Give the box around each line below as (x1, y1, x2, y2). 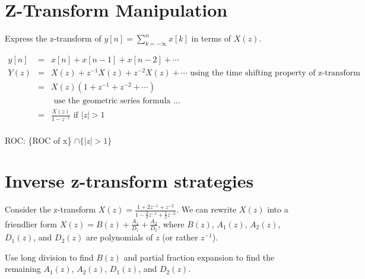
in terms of (191, 32, 231, 45)
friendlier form (5, 217, 58, 230)
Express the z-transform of (5, 32, 101, 45)
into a (267, 203, 288, 215)
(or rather (162, 231, 198, 243)
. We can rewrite (176, 203, 237, 215)
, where (158, 217, 185, 230)
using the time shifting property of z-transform (190, 69, 360, 78)
